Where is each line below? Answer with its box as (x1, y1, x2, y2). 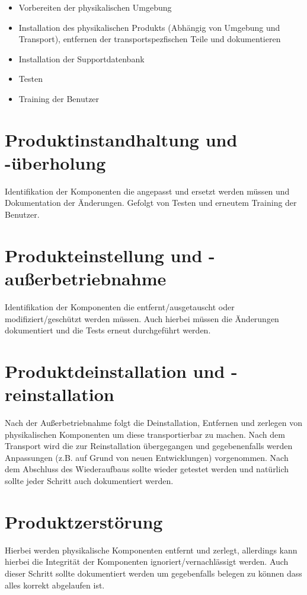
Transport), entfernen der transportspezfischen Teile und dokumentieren (18, 33, 281, 45)
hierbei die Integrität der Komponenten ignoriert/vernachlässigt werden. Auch (5, 555, 289, 568)
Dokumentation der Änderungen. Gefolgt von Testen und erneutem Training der (5, 196, 297, 209)
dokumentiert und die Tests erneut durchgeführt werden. (5, 324, 211, 336)
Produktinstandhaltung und (5, 127, 238, 151)
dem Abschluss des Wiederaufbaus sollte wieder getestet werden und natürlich (5, 463, 289, 475)
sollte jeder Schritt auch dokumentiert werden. (5, 475, 174, 487)
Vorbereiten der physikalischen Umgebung (18, 1, 172, 13)
